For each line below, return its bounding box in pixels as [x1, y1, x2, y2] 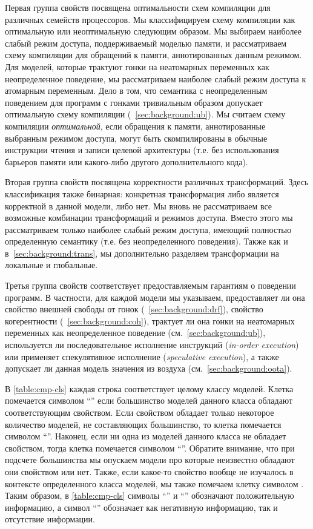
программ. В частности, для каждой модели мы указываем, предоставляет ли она [5, 291, 305, 303]
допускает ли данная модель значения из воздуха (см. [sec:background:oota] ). [5, 362, 292, 375]
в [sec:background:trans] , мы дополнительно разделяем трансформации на [5, 246, 280, 259]
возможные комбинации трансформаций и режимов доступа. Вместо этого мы [5, 211, 293, 224]
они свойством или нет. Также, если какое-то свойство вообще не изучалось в [5, 465, 294, 478]
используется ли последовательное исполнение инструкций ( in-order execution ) [5, 338, 299, 351]
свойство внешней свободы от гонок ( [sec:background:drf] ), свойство [5, 303, 263, 315]
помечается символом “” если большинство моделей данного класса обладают [5, 394, 293, 407]
